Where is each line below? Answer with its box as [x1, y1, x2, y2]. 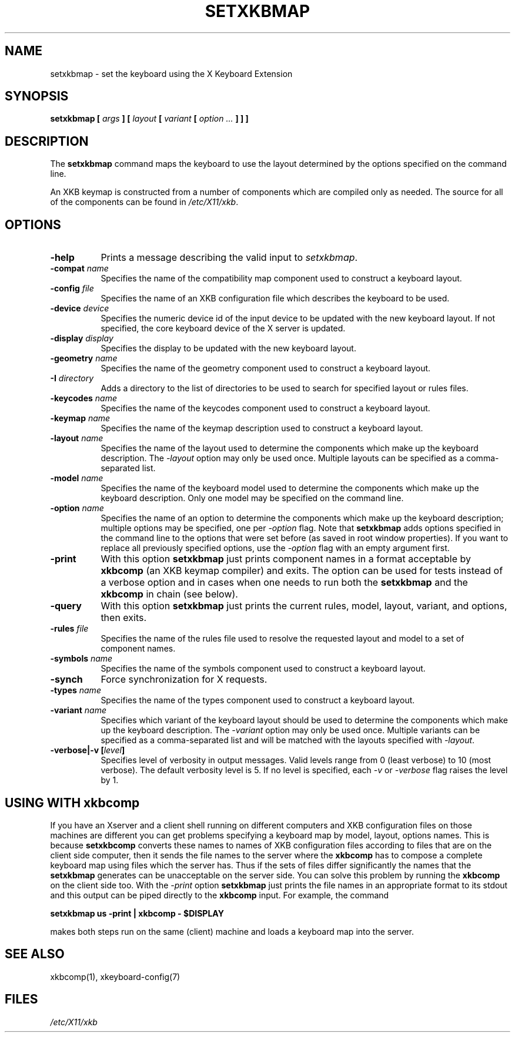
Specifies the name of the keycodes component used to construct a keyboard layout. [101, 403, 430, 414]
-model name [50, 473, 103, 484]
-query [50, 600, 82, 612]
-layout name [50, 433, 103, 444]
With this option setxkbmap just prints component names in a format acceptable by [101, 553, 471, 565]
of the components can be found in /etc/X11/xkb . [50, 197, 239, 207]
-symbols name [50, 653, 113, 664]
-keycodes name [50, 393, 117, 404]
